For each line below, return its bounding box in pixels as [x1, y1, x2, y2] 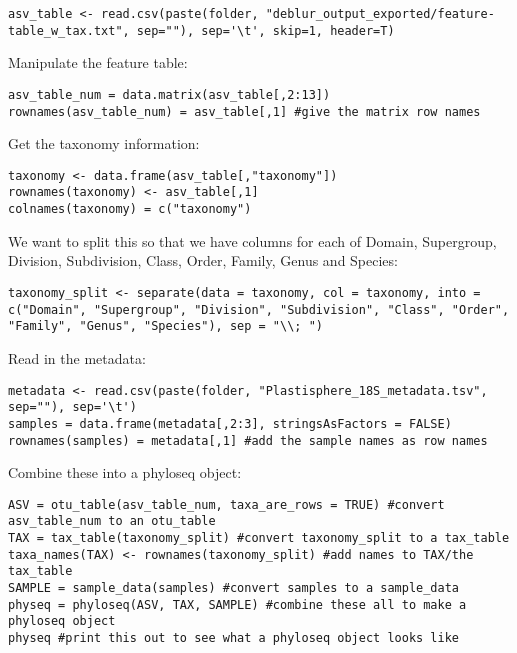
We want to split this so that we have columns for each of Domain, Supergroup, [8, 230, 497, 251]
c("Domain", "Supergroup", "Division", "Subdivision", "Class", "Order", [8, 302, 510, 317]
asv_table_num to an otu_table [8, 514, 216, 529]
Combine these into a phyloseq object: [8, 462, 242, 483]
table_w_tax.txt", [8, 23, 130, 38]
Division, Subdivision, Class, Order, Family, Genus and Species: [8, 250, 398, 271]
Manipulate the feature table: [8, 52, 188, 73]
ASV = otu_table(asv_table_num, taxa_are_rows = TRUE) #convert [8, 497, 445, 512]
